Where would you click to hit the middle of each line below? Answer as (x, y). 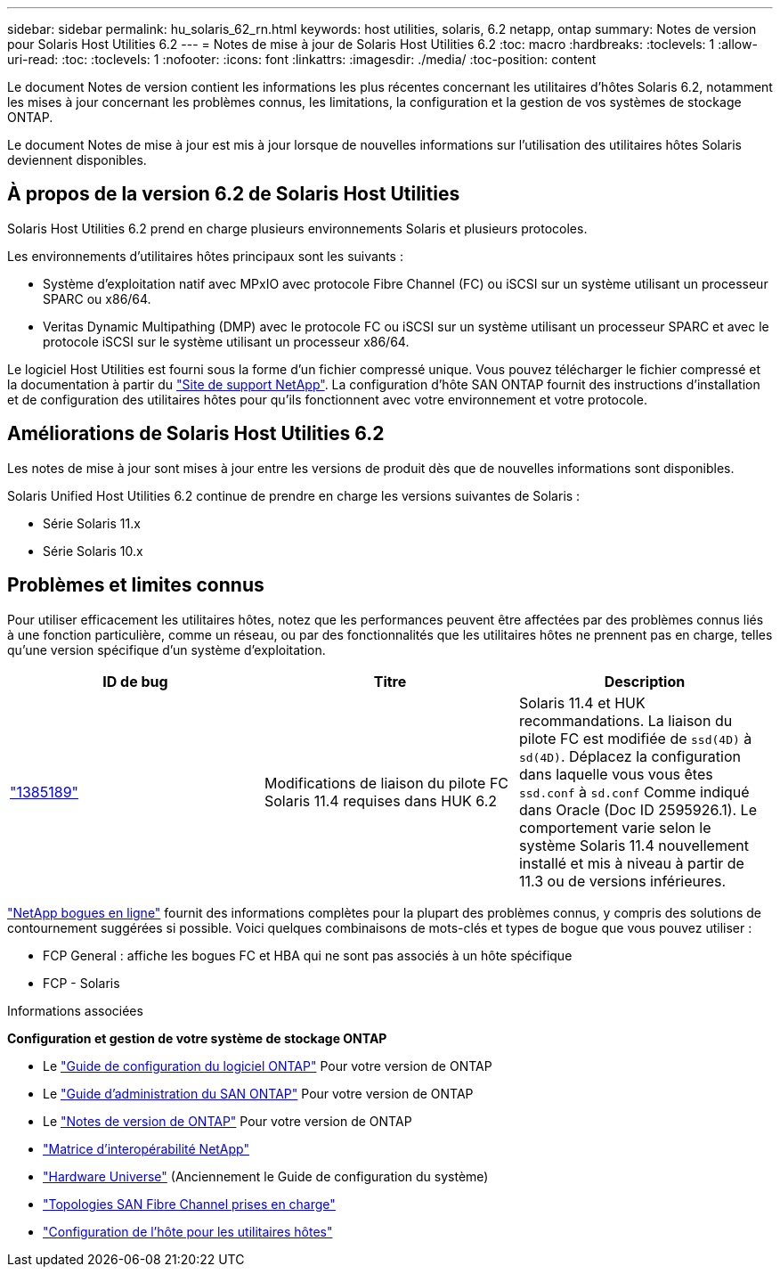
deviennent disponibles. (77, 160)
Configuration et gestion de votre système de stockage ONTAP (197, 1038)
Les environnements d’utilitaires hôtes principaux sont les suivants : (205, 256)
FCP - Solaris (81, 983)
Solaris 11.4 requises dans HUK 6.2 (381, 800)
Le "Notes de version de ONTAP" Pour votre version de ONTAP (227, 1121)
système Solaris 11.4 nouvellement (634, 845)
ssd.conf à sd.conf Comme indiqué (634, 792)
